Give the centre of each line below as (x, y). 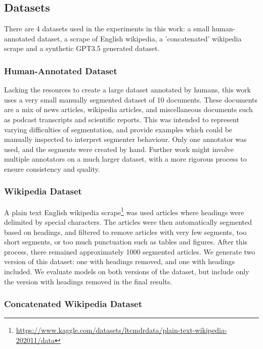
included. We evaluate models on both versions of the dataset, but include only (127, 271)
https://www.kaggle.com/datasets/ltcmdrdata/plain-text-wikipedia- (121, 330)
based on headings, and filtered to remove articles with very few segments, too (125, 232)
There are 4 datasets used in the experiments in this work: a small (107, 29)
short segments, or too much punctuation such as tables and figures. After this (126, 242)
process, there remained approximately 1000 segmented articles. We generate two (130, 251)
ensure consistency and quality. (52, 168)
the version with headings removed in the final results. (88, 281)
